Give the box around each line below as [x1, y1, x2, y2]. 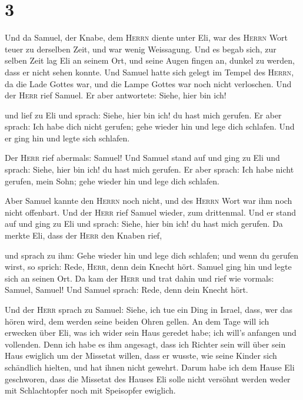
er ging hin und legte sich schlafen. [5, 131, 130, 144]
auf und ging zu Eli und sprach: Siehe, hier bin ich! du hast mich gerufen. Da [5, 217, 283, 230]
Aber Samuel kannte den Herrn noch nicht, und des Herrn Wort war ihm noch [5, 194, 292, 207]
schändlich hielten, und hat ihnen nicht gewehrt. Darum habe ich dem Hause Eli [5, 361, 295, 373]
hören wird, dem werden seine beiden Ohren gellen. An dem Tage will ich [5, 315, 269, 327]
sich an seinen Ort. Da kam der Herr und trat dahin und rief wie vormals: [5, 272, 274, 284]
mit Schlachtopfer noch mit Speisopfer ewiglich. [5, 384, 176, 396]
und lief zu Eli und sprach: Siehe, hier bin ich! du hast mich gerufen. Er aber [5, 108, 282, 121]
